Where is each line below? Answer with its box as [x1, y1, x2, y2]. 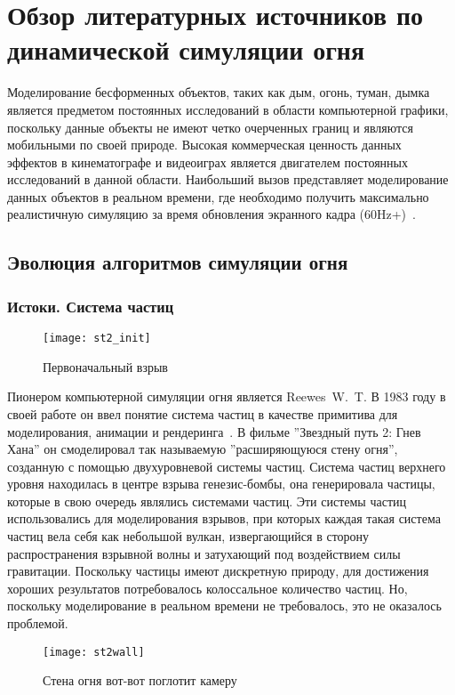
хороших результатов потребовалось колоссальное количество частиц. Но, [7, 578, 408, 597]
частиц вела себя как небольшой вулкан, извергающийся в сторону [7, 527, 370, 545]
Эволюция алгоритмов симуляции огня [7, 248, 348, 276]
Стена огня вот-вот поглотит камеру [43, 671, 237, 690]
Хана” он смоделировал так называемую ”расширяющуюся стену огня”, [7, 440, 398, 458]
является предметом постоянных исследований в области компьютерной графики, [7, 100, 449, 118]
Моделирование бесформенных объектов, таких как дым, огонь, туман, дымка [7, 83, 430, 101]
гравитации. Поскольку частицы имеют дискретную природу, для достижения [7, 562, 429, 580]
